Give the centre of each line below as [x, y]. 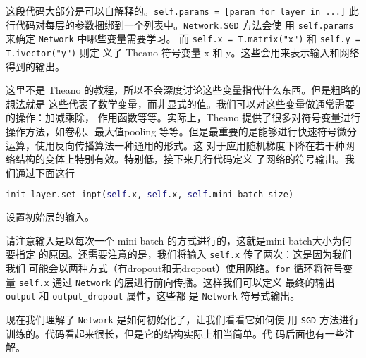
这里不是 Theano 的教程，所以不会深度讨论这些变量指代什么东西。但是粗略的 [183, 90]
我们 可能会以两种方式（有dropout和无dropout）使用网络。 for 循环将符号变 [179, 268]
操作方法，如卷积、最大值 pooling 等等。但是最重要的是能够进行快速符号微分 [181, 131]
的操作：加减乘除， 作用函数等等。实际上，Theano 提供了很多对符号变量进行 [183, 117]
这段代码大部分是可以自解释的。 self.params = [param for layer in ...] [176, 11]
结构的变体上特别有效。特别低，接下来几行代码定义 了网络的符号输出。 [180, 159]
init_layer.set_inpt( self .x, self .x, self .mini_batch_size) [150, 195]
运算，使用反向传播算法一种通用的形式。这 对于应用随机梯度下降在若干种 [175, 145]
